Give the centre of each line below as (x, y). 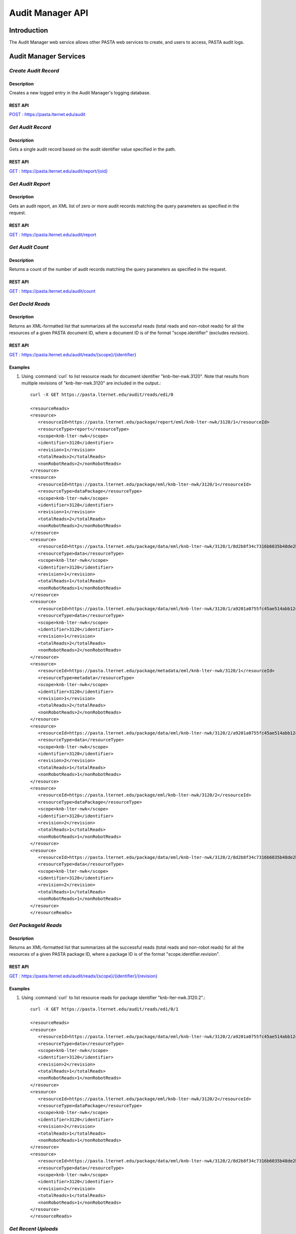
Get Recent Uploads (34, 1229)
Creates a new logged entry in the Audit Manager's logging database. (80, 93)
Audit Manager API (49, 13)
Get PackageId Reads (36, 925)
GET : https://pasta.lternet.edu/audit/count (52, 291)
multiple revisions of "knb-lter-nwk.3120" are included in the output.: (91, 383)
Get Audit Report (30, 184)
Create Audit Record (34, 71)
